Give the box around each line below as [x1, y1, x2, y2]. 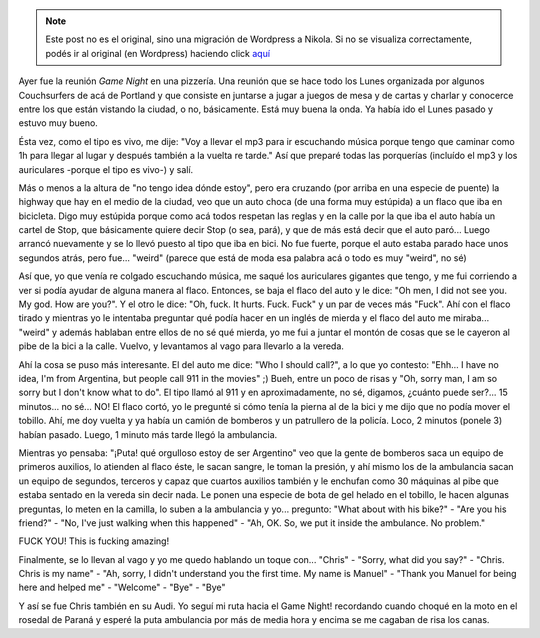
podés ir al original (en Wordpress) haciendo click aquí [45, 47, 270, 59]
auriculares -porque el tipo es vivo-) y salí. [18, 163, 194, 175]
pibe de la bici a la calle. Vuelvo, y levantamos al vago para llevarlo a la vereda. [18, 340, 345, 352]
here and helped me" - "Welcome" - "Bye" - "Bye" [18, 581, 226, 594]
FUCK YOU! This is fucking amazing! [18, 535, 170, 547]
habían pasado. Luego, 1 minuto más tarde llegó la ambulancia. [18, 428, 278, 440]
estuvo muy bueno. [18, 117, 99, 129]
